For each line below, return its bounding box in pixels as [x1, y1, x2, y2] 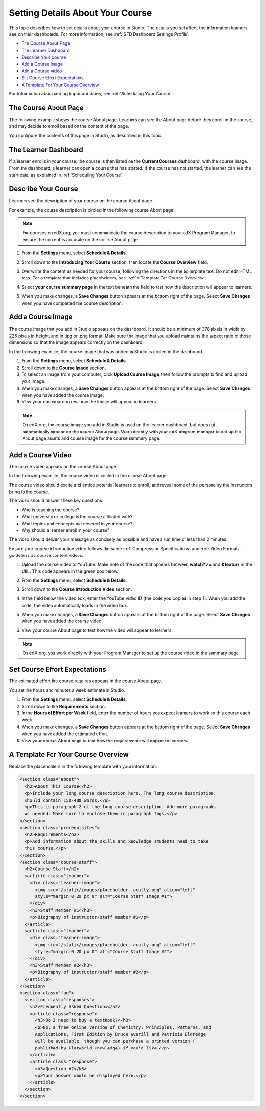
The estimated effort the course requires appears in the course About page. [9, 678, 163, 684]
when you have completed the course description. [21, 300, 123, 306]
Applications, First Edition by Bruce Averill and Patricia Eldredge [35, 1031, 206, 1037]
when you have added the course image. [21, 392, 104, 398]
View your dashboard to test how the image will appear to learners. [21, 399, 157, 405]
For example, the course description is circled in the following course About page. [9, 207, 175, 213]
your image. [21, 378, 46, 384]
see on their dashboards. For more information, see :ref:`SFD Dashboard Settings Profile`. [9, 31, 190, 37]
